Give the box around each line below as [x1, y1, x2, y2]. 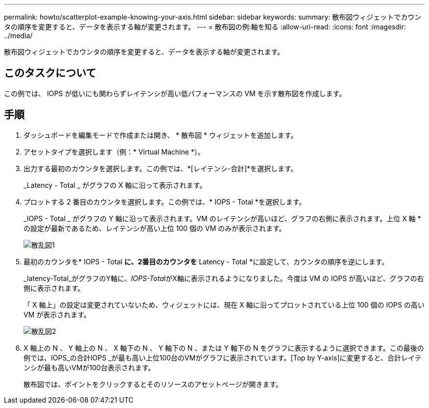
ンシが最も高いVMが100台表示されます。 [24, 363, 155, 372]
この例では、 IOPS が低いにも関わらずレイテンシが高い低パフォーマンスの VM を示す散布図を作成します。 [4, 89, 346, 98]
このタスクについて [4, 67, 96, 79]
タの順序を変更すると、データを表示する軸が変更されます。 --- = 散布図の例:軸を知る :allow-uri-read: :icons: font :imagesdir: [4, 23, 406, 31]
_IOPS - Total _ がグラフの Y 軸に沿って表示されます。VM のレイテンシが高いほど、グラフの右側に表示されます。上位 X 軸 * [24, 214, 421, 223]
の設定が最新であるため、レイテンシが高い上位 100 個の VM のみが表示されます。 [24, 224, 286, 232]
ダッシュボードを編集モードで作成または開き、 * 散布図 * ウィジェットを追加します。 [24, 130, 298, 139]
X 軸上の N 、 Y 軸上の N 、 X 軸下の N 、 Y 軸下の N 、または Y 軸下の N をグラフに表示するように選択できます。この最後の [24, 343, 424, 352]
